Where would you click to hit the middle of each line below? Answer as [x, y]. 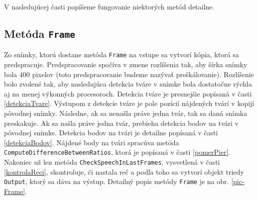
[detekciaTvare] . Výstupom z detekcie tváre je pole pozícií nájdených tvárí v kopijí [129, 103]
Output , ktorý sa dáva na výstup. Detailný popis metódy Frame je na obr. [117, 181]
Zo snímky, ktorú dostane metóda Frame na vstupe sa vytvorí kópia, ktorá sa [122, 54]
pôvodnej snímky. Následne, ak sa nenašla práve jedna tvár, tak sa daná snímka [126, 113]
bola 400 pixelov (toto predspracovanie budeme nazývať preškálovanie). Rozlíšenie [129, 74]
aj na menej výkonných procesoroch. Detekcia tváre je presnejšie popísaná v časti [128, 93]
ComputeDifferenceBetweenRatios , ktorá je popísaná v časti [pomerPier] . [117, 152]
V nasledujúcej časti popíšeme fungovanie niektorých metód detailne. [109, 6]
